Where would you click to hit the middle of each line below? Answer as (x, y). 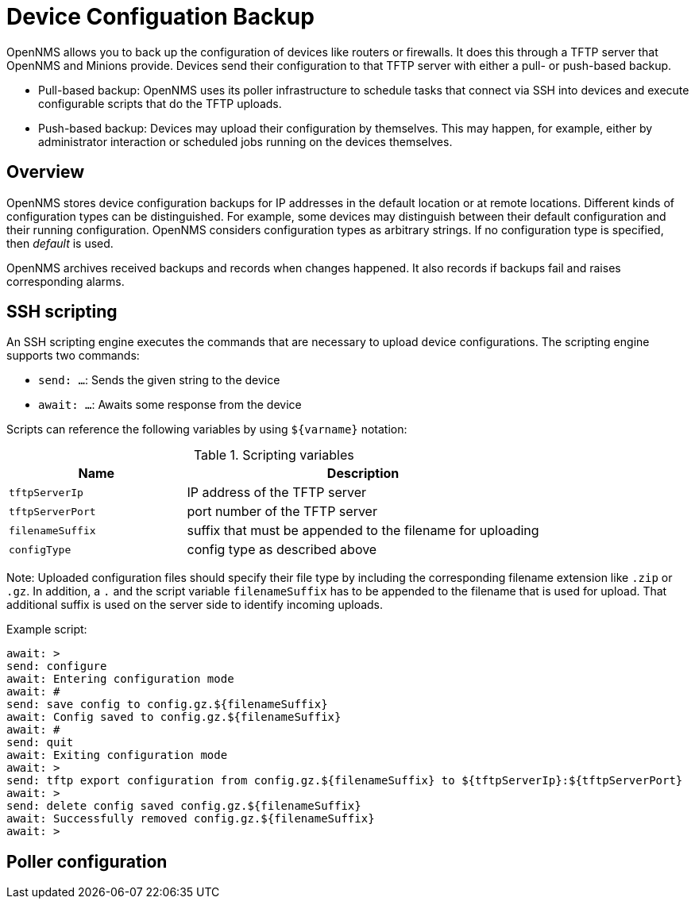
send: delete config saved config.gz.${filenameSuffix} (184, 806)
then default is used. (60, 243)
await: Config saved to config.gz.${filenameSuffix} (174, 717)
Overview (46, 172)
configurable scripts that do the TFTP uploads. (160, 103)
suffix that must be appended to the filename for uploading (363, 531)
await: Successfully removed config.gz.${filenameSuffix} (191, 819)
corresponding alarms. (66, 281)
